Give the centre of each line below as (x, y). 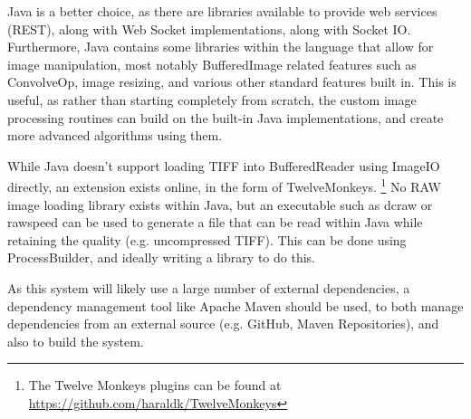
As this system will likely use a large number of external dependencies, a (209, 287)
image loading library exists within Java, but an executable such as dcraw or (220, 204)
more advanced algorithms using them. (115, 135)
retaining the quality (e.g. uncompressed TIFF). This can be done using (207, 239)
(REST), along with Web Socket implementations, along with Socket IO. (209, 29)
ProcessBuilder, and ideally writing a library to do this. (161, 257)
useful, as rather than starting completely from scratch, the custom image (212, 99)
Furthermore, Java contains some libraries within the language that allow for (221, 47)
